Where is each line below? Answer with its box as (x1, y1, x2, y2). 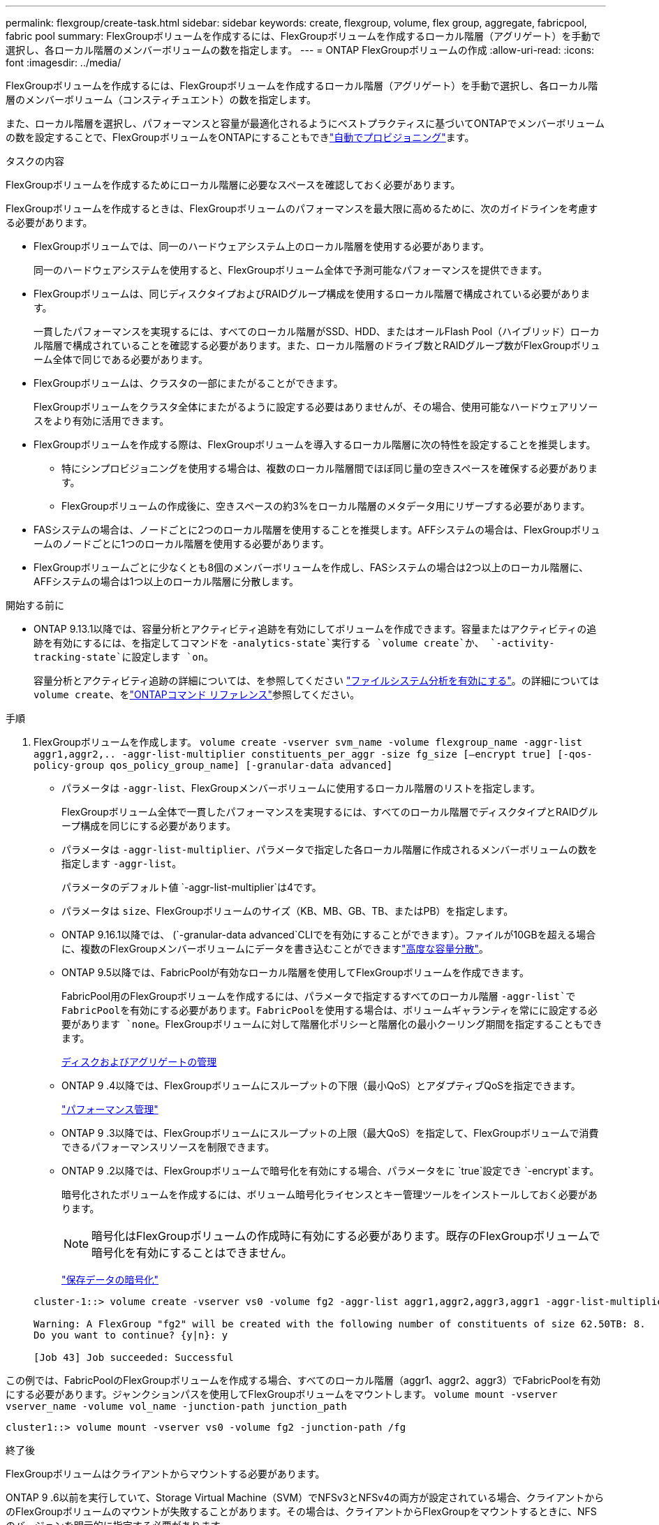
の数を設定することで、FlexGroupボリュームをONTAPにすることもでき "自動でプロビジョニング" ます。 (6, 131, 475, 143)
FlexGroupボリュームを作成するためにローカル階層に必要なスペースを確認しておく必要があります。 (6, 179, 461, 191)
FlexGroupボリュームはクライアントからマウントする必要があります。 (6, 1468, 325, 1480)
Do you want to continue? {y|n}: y (34, 1329, 228, 1341)
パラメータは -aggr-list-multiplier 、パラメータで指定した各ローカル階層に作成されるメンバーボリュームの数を (61, 843, 598, 855)
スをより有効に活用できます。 (34, 415, 170, 427)
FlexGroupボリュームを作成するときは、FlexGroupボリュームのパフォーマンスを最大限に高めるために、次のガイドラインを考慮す (6, 202, 598, 214)
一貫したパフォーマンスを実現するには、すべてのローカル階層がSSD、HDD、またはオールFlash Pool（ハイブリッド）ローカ (34, 325, 600, 337)
